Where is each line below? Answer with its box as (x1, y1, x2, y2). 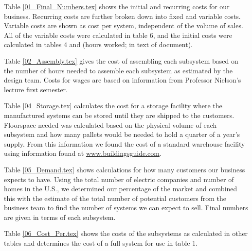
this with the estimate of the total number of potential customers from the (4, 193, 226, 203)
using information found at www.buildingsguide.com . (4, 148, 162, 158)
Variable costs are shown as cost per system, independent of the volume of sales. (4, 20, 243, 31)
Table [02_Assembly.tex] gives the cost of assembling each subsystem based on (4, 55, 238, 66)
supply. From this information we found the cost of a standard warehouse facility (4, 138, 245, 149)
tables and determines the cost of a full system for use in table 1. (4, 238, 198, 248)
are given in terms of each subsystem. (4, 212, 116, 222)
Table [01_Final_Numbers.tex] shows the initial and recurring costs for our (4, 1, 230, 11)
